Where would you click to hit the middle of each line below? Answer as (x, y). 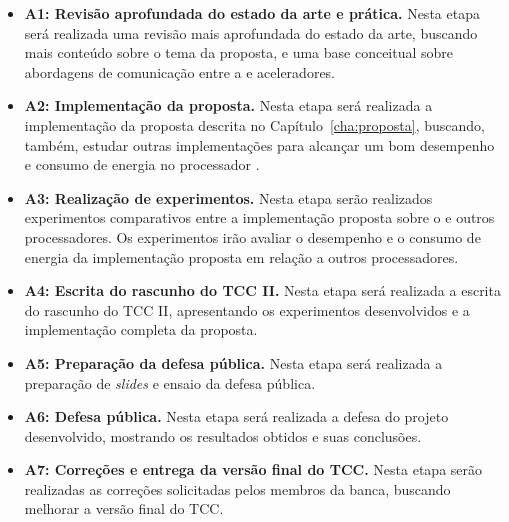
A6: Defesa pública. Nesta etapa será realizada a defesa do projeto (236, 416)
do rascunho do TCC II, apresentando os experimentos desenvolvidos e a (247, 309)
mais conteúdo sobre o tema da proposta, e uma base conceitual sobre (239, 52)
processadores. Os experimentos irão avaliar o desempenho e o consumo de (252, 236)
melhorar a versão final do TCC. (124, 508)
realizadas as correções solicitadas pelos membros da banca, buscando (237, 488)
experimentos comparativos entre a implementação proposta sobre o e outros (259, 217)
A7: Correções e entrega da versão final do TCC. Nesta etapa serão (253, 469)
